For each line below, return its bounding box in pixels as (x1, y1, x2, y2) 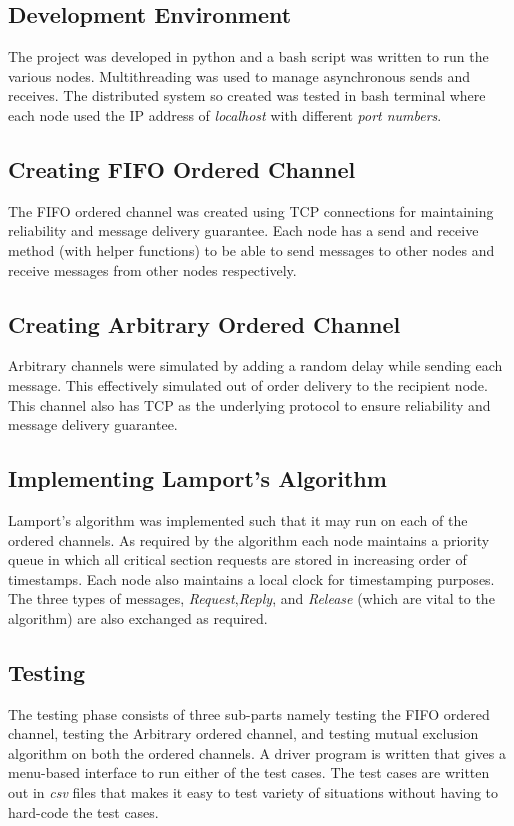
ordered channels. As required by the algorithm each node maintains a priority (8, 529, 490, 550)
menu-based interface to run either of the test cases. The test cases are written (8, 762, 490, 783)
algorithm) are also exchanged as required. (8, 607, 268, 628)
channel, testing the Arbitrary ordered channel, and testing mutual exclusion (8, 723, 479, 744)
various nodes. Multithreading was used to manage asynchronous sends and (8, 65, 470, 86)
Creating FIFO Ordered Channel (8, 153, 356, 184)
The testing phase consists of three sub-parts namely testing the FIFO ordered (8, 703, 490, 724)
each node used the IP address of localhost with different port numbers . (8, 104, 442, 125)
